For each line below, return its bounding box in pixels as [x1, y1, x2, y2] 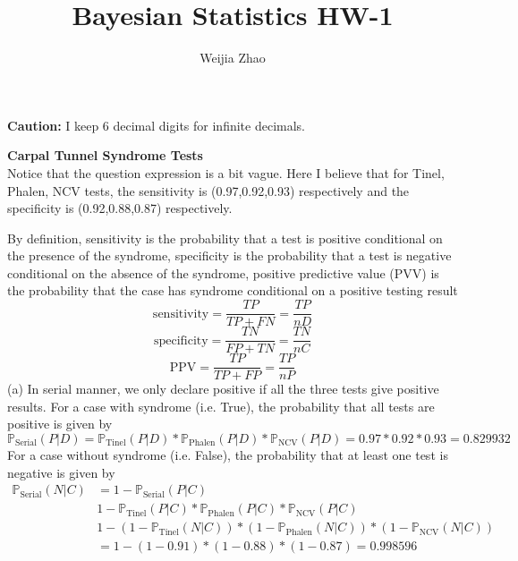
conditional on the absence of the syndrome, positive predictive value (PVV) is [7, 263, 439, 282]
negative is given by [7, 463, 115, 481]
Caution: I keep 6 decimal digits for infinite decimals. [7, 115, 305, 134]
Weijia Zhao [200, 48, 266, 67]
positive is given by [7, 414, 113, 433]
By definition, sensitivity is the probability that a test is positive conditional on [7, 228, 443, 247]
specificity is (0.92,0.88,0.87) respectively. [7, 199, 233, 217]
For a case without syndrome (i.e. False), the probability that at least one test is [7, 446, 448, 464]
